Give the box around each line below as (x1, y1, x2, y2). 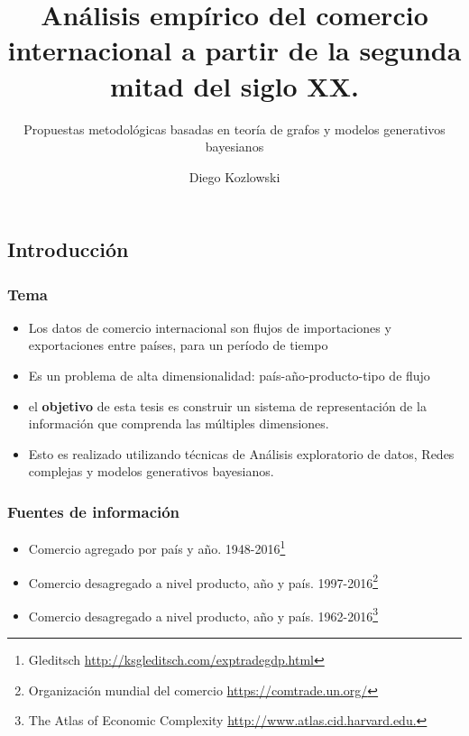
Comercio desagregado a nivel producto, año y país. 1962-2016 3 (28, 603, 379, 625)
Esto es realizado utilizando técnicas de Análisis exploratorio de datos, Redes (28, 444, 455, 463)
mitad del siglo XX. (110, 67, 359, 104)
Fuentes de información (7, 500, 180, 522)
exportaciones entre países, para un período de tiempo (28, 336, 328, 354)
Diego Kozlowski (189, 167, 280, 186)
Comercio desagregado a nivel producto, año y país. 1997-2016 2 (28, 570, 379, 592)
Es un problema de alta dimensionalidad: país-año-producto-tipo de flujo (28, 366, 430, 385)
